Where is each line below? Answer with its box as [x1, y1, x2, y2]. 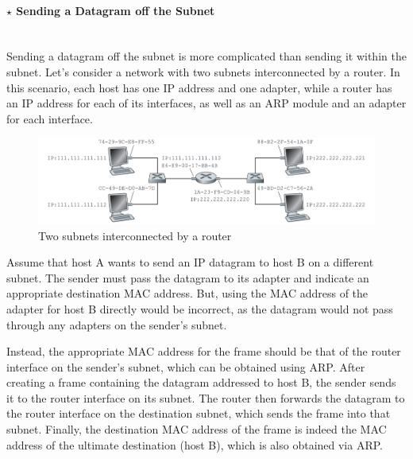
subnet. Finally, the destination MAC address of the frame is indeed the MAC [6, 421, 387, 438]
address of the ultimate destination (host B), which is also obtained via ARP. [6, 436, 383, 453]
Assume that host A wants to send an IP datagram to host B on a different [6, 254, 374, 270]
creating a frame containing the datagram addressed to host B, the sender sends [6, 374, 396, 391]
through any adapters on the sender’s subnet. [6, 316, 227, 333]
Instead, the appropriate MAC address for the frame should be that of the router [6, 343, 401, 360]
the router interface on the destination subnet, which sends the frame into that [6, 405, 391, 422]
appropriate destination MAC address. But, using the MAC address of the [6, 285, 369, 301]
